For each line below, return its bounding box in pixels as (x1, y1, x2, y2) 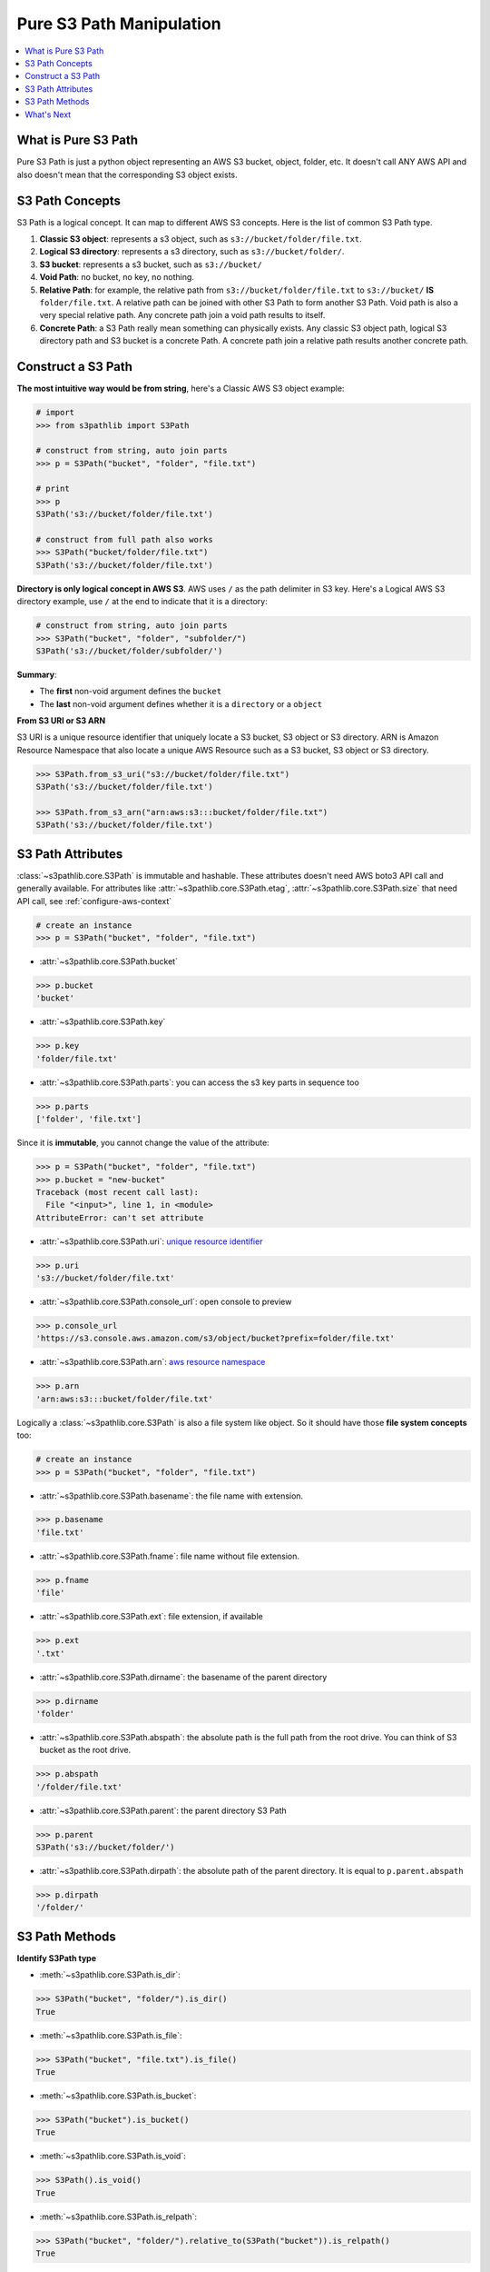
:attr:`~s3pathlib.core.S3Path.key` (39, 1016, 166, 1027)
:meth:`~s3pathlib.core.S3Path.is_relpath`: (39, 2211, 198, 2222)
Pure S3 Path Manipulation (16, 14, 221, 34)
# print (35, 483, 70, 494)
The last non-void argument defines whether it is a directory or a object (39, 698, 322, 709)
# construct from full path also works (35, 534, 213, 545)
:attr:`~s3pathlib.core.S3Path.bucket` (39, 956, 179, 967)
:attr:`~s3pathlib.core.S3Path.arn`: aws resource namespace (39, 1357, 266, 1368)
